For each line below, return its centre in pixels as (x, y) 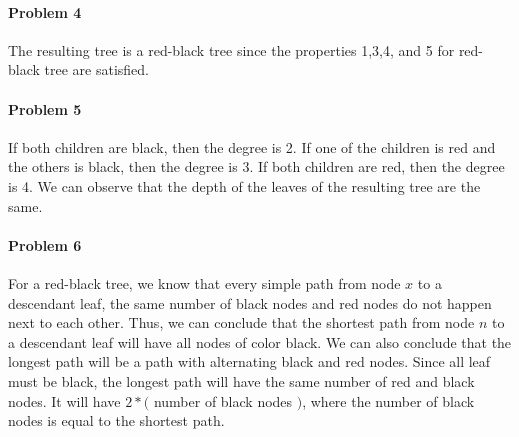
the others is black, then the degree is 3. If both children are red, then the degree (256, 166)
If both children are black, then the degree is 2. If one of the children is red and (252, 146)
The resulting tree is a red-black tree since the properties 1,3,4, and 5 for (231, 49)
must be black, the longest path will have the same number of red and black (241, 380)
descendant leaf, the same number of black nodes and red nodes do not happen (250, 302)
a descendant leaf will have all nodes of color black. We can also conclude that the (260, 341)
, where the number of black (388, 400)
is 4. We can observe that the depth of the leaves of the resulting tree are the (244, 185)
